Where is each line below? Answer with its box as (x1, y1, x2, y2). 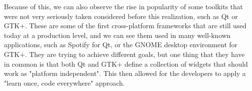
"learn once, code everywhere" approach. (4, 77, 125, 88)
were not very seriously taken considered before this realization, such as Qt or (4, 11, 238, 21)
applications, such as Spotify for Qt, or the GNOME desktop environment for (4, 39, 238, 50)
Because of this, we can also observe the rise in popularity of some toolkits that (4, 1, 243, 11)
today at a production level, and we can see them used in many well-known (4, 30, 231, 40)
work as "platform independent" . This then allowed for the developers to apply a (4, 68, 246, 78)
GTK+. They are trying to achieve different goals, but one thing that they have (4, 49, 245, 59)
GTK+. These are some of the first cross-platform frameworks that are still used (4, 20, 247, 31)
